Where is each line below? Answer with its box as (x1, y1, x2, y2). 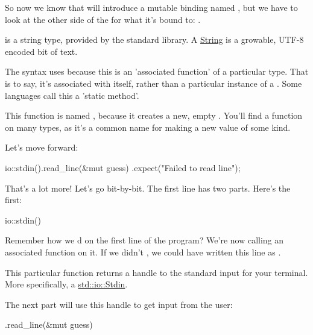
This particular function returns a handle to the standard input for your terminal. (5, 266, 308, 278)
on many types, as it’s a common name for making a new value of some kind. (5, 121, 291, 133)
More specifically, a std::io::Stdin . (5, 278, 128, 290)
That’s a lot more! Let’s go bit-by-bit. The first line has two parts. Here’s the (5, 181, 291, 194)
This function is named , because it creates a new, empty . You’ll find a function (5, 109, 303, 122)
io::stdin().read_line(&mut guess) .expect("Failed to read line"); (5, 161, 241, 174)
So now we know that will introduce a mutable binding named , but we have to (5, 1, 298, 13)
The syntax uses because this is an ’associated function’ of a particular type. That (5, 65, 309, 78)
